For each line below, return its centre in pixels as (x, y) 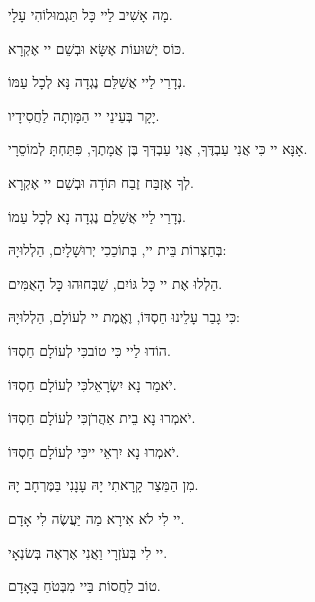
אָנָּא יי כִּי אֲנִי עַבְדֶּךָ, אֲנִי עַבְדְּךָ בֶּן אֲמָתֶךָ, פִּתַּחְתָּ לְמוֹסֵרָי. (158, 148)
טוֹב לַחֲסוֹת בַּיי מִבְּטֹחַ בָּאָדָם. (84, 585)
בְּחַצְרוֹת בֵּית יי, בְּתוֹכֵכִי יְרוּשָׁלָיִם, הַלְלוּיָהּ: (117, 249)
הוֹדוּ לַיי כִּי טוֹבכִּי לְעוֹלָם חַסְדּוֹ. (89, 349)
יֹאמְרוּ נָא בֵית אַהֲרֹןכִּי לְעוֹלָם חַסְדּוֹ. (102, 417)
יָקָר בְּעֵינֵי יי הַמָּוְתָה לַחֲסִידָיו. (84, 114)
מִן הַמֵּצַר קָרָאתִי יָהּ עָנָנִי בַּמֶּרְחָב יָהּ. (103, 484)
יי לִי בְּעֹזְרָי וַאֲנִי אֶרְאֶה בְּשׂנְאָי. (88, 551)
